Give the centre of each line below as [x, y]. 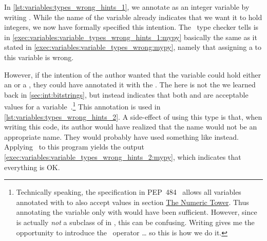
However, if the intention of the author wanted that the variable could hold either [133, 74]
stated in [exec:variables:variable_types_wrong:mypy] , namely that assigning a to [133, 47]
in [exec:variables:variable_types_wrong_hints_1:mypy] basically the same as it [131, 37]
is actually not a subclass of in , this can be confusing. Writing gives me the [135, 222]
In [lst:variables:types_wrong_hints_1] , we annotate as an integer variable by [127, 7]
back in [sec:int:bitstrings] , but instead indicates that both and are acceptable [126, 94]
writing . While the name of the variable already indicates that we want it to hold [133, 17]
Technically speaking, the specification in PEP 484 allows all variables [129, 192]
